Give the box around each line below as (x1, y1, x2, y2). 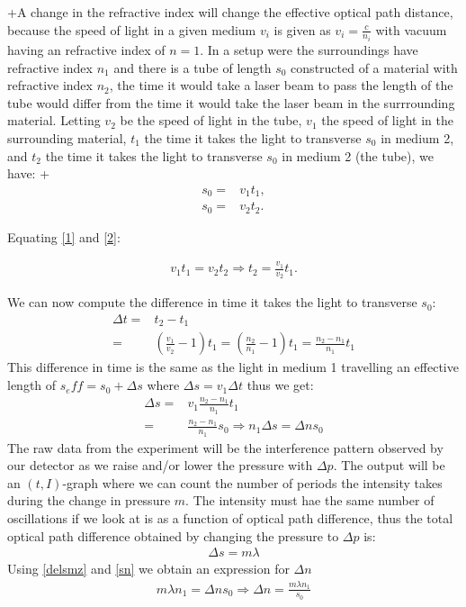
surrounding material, (7, 129, 127, 148)
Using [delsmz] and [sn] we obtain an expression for (7, 559, 290, 578)
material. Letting (7, 111, 101, 130)
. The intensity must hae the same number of (185, 491, 435, 510)
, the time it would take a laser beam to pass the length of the (109, 76, 453, 95)
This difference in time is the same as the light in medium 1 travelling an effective (7, 358, 459, 376)
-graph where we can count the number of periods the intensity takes (62, 473, 443, 492)
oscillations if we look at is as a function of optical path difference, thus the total (7, 509, 453, 527)
